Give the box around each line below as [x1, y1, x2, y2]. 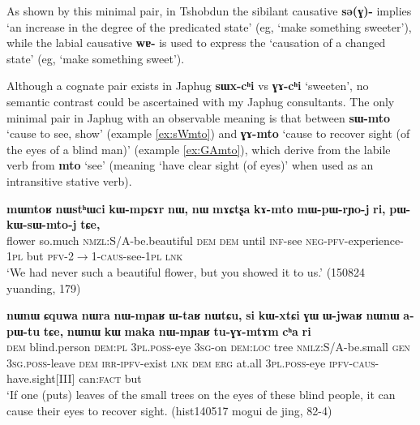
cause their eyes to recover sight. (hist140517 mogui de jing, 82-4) [6, 401, 332, 419]
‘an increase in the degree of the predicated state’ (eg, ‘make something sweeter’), [6, 18, 412, 35]
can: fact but [79, 370, 142, 387]
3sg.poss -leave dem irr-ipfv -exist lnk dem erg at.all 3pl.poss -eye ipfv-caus [6, 354, 375, 371]
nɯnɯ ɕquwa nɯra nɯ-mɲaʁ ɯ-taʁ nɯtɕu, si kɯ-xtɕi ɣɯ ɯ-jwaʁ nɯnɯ [6, 307, 400, 324]
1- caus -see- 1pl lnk [91, 247, 183, 264]
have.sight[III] [6, 370, 75, 387]
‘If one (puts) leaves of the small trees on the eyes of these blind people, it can [6, 386, 396, 403]
